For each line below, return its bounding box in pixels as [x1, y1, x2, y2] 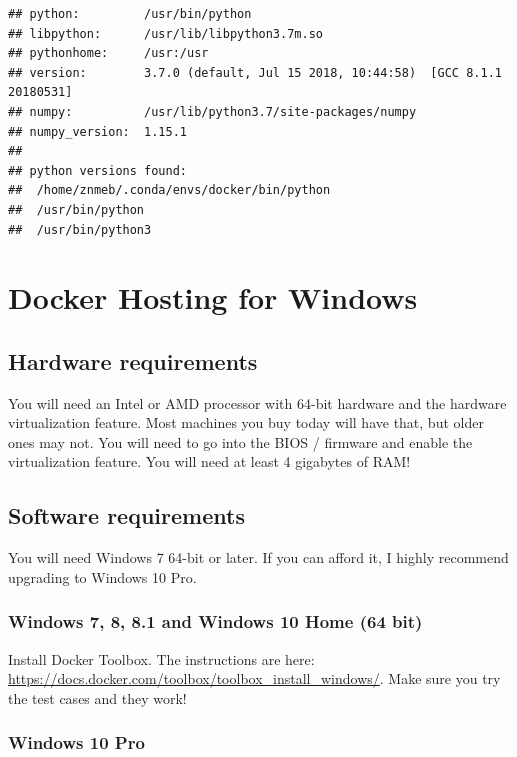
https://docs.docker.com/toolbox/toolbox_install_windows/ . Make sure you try [8, 668, 501, 689]
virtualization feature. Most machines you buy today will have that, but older [8, 412, 484, 433]
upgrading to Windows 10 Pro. [8, 566, 197, 587]
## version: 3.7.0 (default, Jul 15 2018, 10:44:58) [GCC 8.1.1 [8, 65, 502, 80]
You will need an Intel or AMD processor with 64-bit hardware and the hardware [8, 392, 507, 413]
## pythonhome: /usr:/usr [8, 46, 209, 61]
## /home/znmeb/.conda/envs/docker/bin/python [8, 183, 331, 198]
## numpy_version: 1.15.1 [8, 124, 187, 139]
